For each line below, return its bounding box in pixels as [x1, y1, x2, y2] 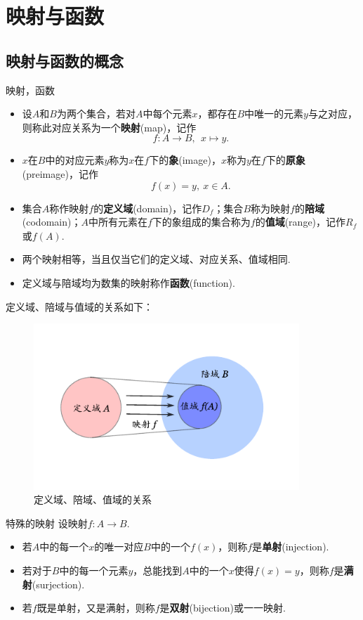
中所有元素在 [88, 214, 147, 229]
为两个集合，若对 [56, 106, 136, 121]
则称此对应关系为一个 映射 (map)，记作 [22, 120, 197, 134]
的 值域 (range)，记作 [255, 214, 346, 229]
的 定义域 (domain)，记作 [93, 200, 202, 215]
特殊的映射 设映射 [6, 515, 88, 530]
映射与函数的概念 [6, 49, 124, 71]
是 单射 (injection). [252, 539, 329, 554]
